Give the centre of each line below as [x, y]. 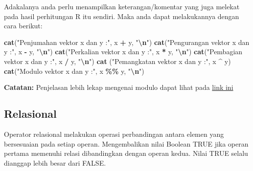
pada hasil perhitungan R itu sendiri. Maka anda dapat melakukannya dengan [122, 16]
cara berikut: [23, 26]
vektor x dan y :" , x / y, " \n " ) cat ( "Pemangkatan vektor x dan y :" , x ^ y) [117, 61]
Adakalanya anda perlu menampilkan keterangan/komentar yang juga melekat [122, 6]
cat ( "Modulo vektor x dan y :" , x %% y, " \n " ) [74, 71]
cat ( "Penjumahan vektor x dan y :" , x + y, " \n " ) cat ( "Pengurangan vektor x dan [127, 42]
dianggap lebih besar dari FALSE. [55, 162]
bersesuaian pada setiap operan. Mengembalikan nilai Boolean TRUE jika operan [126, 143]
